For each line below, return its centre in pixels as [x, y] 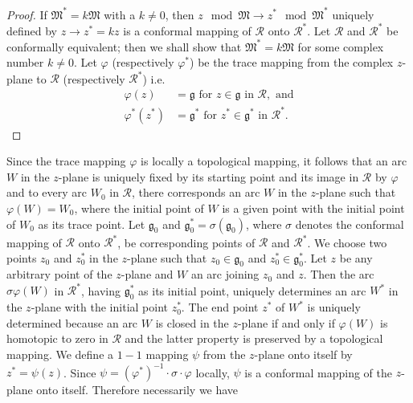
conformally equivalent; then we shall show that [124, 46]
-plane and [147, 274]
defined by [32, 30]
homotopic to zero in [57, 338]
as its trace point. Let [92, 224]
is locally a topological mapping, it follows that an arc [274, 161]
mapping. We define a [60, 354]
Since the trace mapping [66, 161]
